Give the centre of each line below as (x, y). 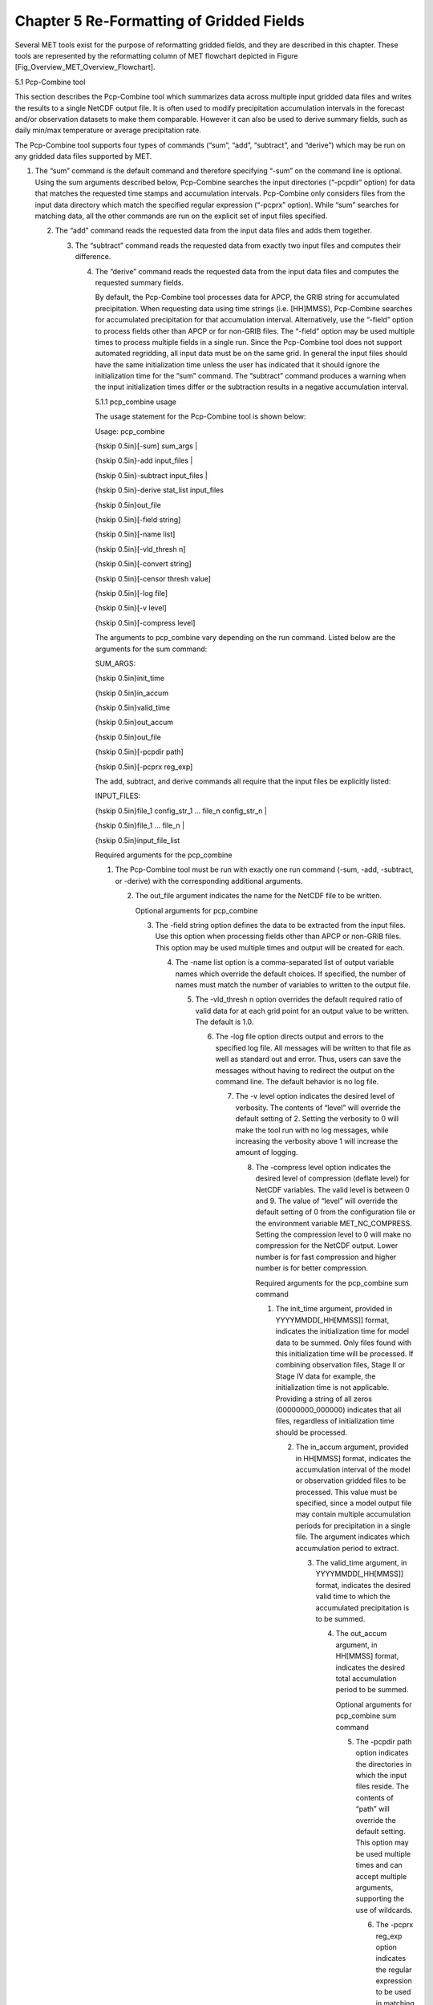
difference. (93, 257)
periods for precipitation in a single (353, 1525)
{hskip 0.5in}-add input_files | (144, 460)
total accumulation (366, 1678)
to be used (393, 1992)
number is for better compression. (312, 1268)
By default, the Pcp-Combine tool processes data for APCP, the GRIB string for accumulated (247, 298)
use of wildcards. (384, 1910)
